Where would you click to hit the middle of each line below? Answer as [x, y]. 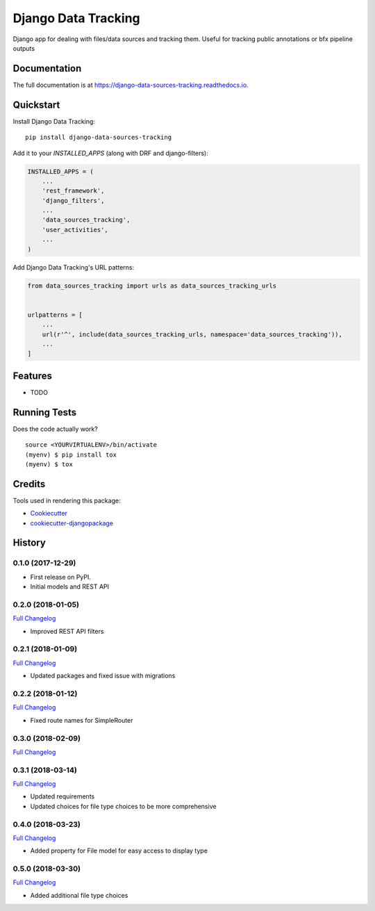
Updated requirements [62, 796]
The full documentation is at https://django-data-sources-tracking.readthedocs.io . [131, 85]
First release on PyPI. [61, 577]
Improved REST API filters [67, 631]
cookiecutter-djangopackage [72, 523]
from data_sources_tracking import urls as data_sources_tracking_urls [152, 286]
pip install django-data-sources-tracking [99, 138]
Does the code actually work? [56, 429]
